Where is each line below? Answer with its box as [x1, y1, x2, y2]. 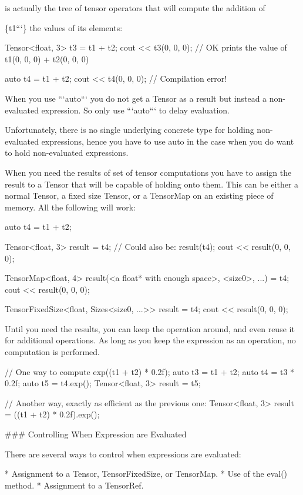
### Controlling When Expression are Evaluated [5, 428, 187, 440]
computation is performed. [5, 346, 100, 358]
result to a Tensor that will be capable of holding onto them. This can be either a [5, 178, 299, 190]
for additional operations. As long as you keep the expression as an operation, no [5, 334, 296, 346]
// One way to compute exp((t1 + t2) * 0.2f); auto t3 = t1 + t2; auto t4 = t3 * [5, 365, 295, 377]
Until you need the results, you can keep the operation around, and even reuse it [5, 322, 295, 335]
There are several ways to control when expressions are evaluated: [5, 447, 241, 460]
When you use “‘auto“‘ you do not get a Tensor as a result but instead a [5, 92, 267, 104]
